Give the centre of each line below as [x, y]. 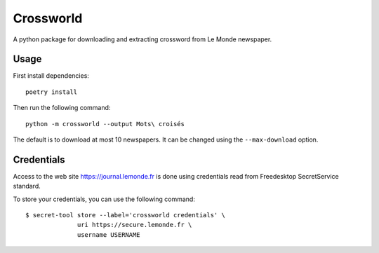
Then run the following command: [62, 108]
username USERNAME [109, 234]
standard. [27, 186]
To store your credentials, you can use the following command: [104, 199]
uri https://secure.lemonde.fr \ [135, 225]
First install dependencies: [51, 76]
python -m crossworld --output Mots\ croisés [105, 124]
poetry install [52, 92]
